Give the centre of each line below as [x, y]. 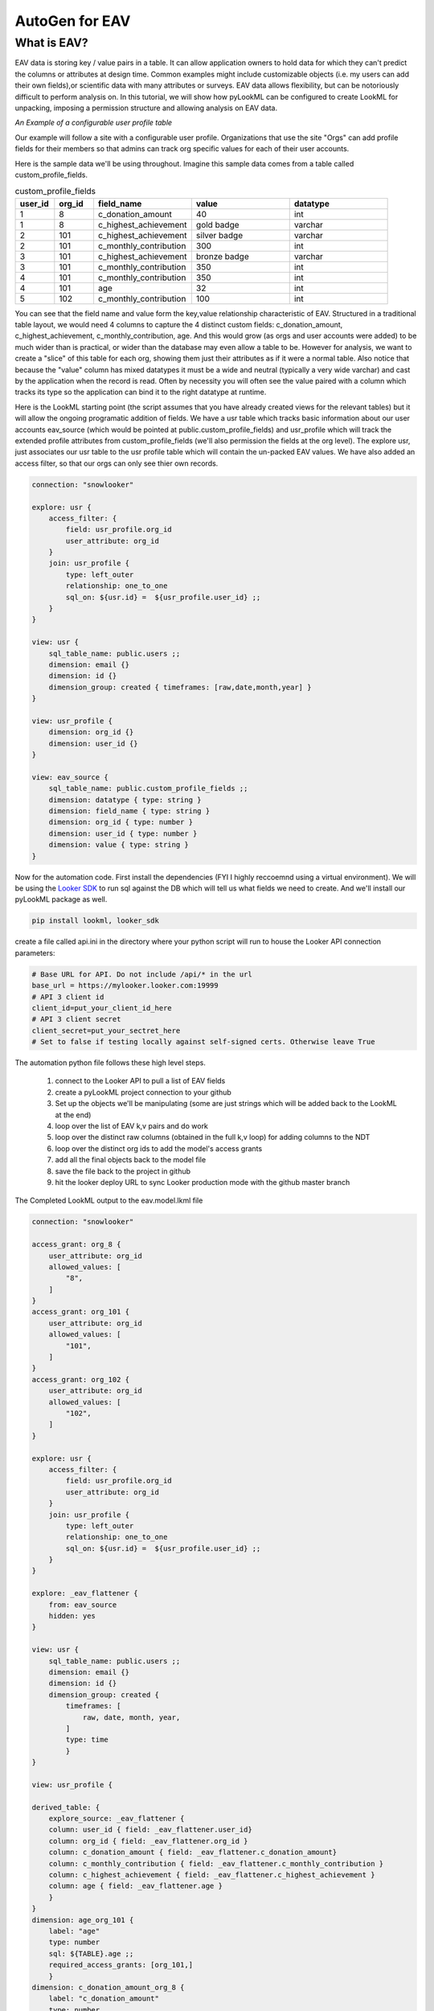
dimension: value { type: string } [119, 845]
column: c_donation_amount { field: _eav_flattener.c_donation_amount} [193, 1853]
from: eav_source [83, 1604]
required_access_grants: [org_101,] [121, 1965]
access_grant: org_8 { [76, 1244]
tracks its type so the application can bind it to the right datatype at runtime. [141, 392]
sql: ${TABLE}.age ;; [91, 1953]
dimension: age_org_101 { [83, 1920]
